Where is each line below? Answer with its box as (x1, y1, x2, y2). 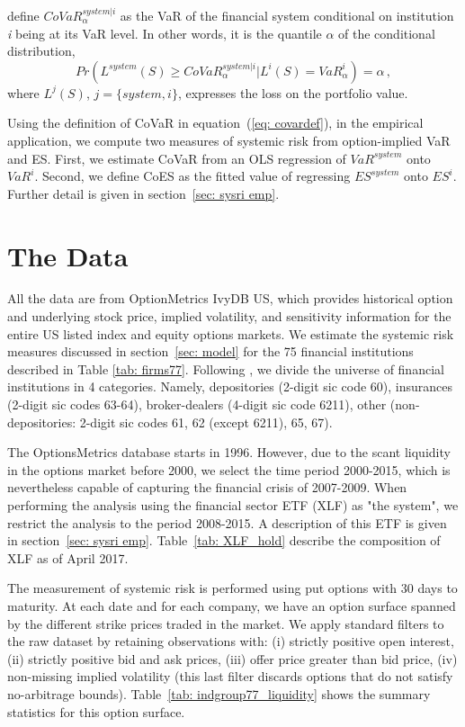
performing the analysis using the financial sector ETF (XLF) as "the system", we (7, 496, 459, 514)
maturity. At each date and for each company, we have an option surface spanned (7, 596, 456, 615)
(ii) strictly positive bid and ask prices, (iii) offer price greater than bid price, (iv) (7, 649, 458, 668)
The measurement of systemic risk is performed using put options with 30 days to (7, 579, 458, 597)
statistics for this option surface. (7, 702, 185, 721)
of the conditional (338, 23, 435, 42)
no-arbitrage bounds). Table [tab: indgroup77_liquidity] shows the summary (7, 684, 431, 703)
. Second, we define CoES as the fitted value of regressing (34, 166, 351, 185)
